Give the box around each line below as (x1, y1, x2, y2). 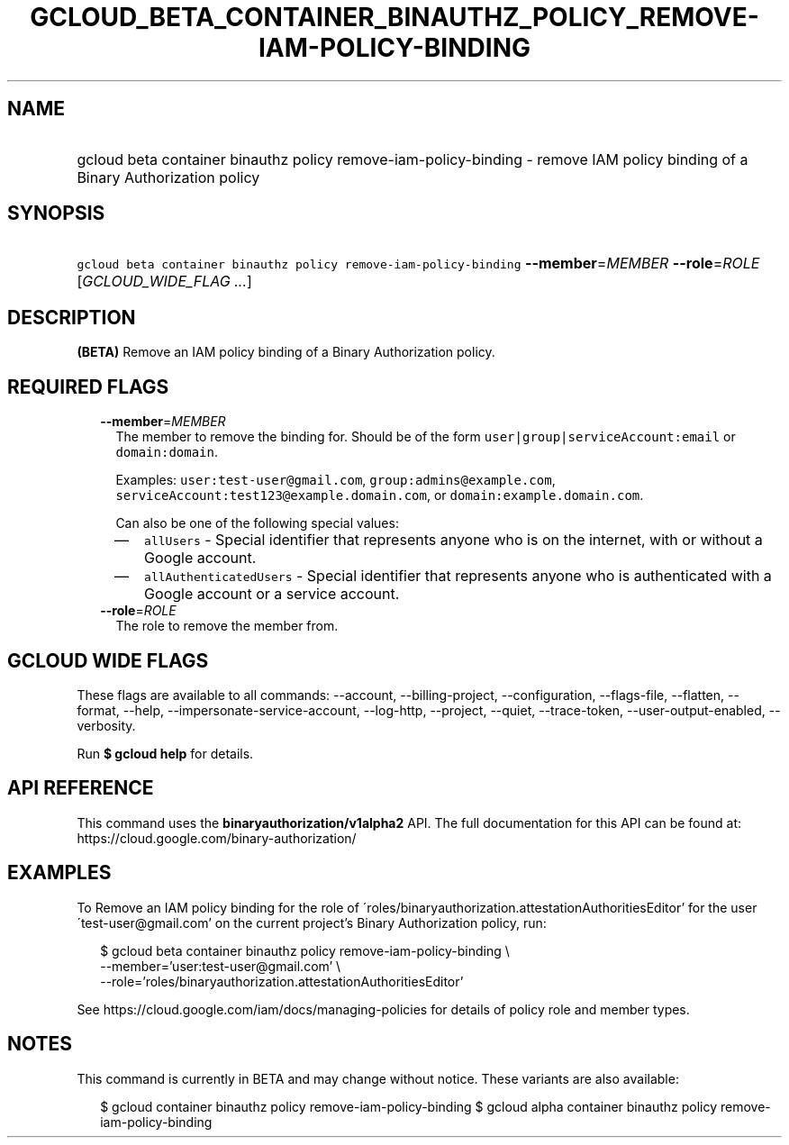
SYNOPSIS (7, 202, 105, 225)
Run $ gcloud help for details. (77, 745, 254, 761)
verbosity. (77, 717, 136, 733)
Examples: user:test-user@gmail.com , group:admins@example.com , (115, 472, 556, 488)
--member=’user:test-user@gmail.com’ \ (100, 958, 341, 974)
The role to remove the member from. (115, 618, 339, 634)
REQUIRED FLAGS (7, 375, 169, 398)
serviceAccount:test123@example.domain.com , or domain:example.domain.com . (115, 487, 644, 504)
